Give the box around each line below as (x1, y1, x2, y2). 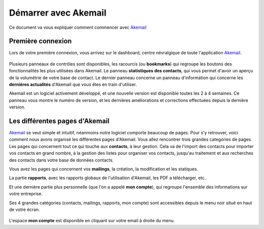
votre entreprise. (9, 191, 43, 197)
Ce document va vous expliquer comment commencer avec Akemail (9, 24, 147, 30)
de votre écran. (9, 207, 40, 212)
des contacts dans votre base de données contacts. (9, 157, 114, 163)
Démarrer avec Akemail (9, 7, 107, 18)
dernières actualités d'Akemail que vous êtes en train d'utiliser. (9, 82, 137, 87)
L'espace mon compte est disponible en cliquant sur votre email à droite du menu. (9, 218, 175, 224)
